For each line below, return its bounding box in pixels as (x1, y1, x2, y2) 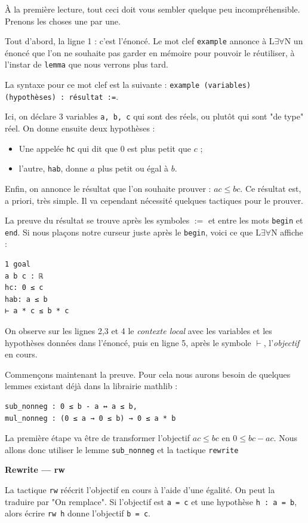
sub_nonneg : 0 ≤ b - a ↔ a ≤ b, (5, 402, 137, 411)
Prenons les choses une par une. (5, 14, 121, 27)
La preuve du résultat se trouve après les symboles (5, 214, 190, 227)
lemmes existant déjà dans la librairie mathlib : (5, 380, 178, 392)
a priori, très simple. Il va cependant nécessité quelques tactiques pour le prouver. (5, 194, 304, 206)
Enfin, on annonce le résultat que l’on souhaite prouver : (5, 182, 211, 194)
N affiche (271, 225, 303, 238)
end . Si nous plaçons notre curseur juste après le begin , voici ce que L (5, 225, 261, 238)
